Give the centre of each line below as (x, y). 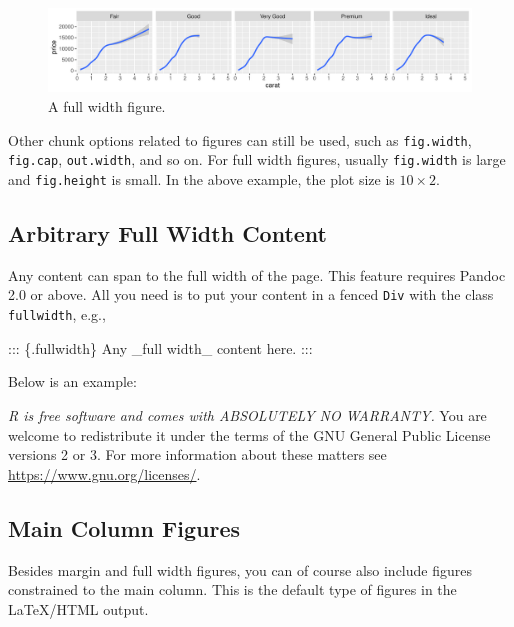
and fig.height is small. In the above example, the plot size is (201, 178)
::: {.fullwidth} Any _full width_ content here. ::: (160, 347)
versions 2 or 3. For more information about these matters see (197, 454)
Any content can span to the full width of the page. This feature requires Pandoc (257, 274)
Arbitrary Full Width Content (167, 233)
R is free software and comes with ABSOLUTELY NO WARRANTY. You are (247, 414)
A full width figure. (107, 106)
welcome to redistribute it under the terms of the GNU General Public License (249, 434)
